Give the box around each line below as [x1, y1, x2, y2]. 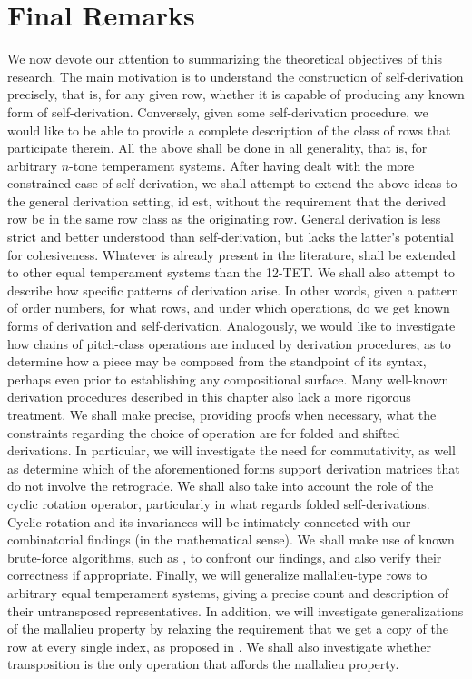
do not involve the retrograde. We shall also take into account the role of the [7, 476, 434, 495]
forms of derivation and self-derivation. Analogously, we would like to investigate [7, 316, 456, 335]
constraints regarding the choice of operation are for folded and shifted [7, 423, 400, 442]
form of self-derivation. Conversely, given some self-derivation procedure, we [7, 102, 428, 121]
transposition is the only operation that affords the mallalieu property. [7, 654, 399, 674]
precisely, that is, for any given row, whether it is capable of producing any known [7, 85, 465, 104]
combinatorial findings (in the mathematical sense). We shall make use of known [7, 530, 455, 549]
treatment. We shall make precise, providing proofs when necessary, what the [7, 405, 437, 424]
